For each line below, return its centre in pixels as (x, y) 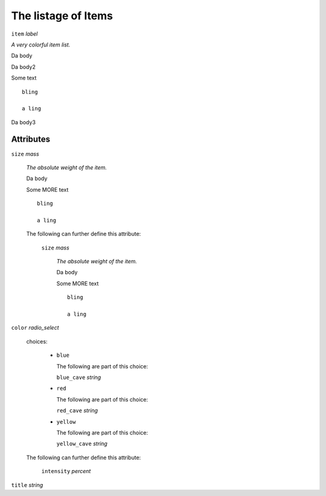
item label (24, 34)
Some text (24, 78)
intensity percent (66, 471)
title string (27, 485)
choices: (37, 341)
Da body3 (24, 122)
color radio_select (35, 328)
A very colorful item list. (41, 45)
